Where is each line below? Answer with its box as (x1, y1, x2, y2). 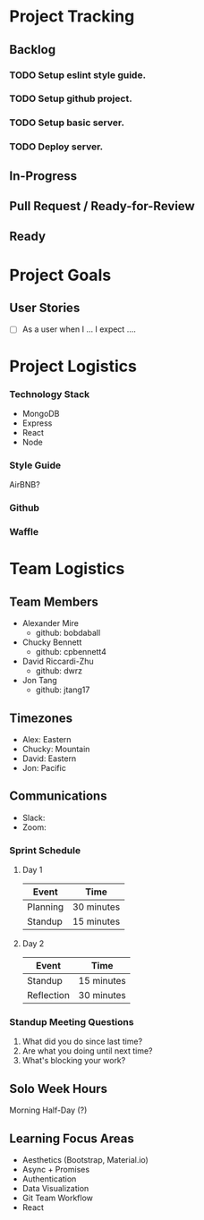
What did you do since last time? (21, 1036, 143, 1047)
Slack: (21, 812, 46, 823)
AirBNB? (9, 479, 40, 490)
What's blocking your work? (21, 1055, 126, 1066)
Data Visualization (21, 1182, 89, 1193)
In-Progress (9, 168, 78, 183)
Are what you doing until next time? (21, 1046, 154, 1056)
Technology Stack (9, 387, 90, 400)
